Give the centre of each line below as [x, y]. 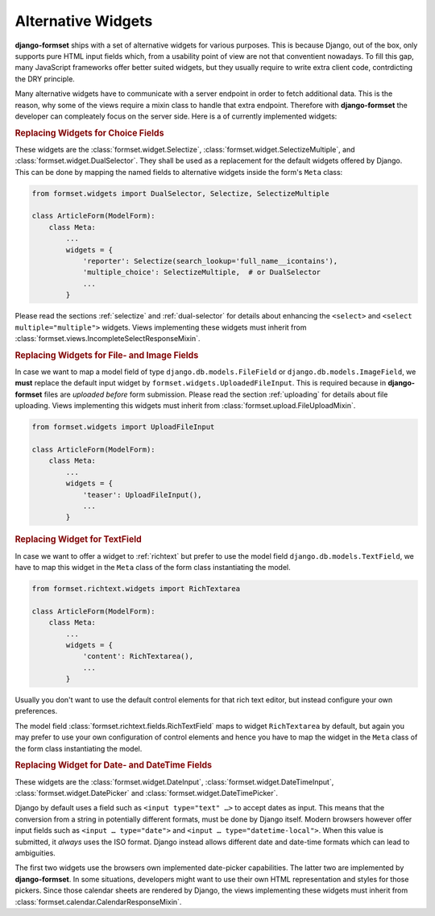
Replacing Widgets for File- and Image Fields [107, 355]
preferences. [36, 711]
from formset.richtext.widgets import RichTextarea [136, 588]
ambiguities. [35, 853]
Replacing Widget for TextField [79, 539]
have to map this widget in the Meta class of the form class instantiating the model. [153, 567]
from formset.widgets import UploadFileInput [123, 427]
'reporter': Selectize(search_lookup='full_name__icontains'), [210, 261]
